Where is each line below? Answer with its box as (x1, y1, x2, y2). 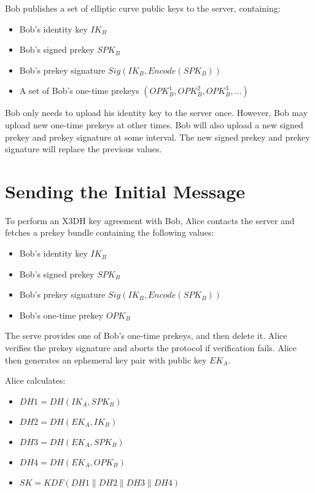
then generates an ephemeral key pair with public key (5, 353, 207, 366)
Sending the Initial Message (5, 178, 246, 203)
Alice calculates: (5, 374, 66, 387)
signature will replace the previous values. (5, 142, 162, 155)
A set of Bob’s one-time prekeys (19, 84, 139, 97)
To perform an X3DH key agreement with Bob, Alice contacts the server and (5, 214, 295, 227)
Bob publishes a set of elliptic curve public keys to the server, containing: (5, 2, 281, 14)
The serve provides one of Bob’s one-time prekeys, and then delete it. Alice (5, 329, 287, 342)
